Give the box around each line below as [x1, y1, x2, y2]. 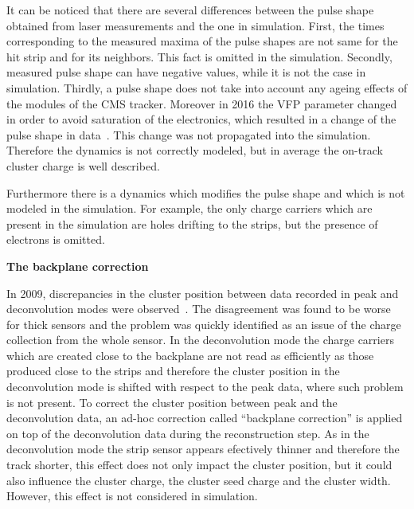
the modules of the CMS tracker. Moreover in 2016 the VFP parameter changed [6, 95, 397, 112]
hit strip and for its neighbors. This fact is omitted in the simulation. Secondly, [6, 48, 393, 65]
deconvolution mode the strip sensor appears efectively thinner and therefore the [6, 440, 400, 457]
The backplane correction [6, 257, 149, 274]
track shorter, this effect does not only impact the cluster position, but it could [6, 456, 393, 473]
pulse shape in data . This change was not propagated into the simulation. [6, 126, 371, 143]
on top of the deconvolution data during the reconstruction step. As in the [6, 425, 369, 441]
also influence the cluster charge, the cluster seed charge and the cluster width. [6, 472, 391, 488]
